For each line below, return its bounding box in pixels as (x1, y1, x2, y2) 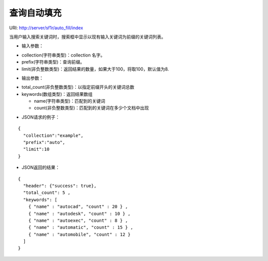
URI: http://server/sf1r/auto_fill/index (9, 25, 83, 31)
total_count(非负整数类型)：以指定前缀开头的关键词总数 (21, 84, 134, 90)
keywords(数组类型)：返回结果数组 (21, 91, 93, 97)
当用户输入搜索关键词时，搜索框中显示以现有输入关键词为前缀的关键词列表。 (9, 34, 166, 40)
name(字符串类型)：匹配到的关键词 (34, 98, 105, 104)
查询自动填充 (9, 7, 62, 18)
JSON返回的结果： (21, 164, 60, 171)
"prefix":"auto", (23, 139, 66, 145)
